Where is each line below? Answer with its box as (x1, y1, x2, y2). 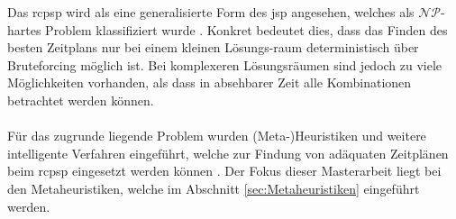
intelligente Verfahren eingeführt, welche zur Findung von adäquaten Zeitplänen (7, 143, 449, 162)
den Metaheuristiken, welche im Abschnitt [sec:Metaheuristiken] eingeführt (7, 178, 420, 197)
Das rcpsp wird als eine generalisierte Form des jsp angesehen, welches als (7, 3, 415, 21)
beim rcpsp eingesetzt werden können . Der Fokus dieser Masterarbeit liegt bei (7, 161, 442, 180)
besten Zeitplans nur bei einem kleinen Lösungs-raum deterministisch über (7, 38, 419, 57)
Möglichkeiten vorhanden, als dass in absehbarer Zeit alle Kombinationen (7, 73, 412, 92)
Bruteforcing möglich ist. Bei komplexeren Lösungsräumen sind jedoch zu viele (7, 55, 442, 74)
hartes (7, 20, 41, 39)
